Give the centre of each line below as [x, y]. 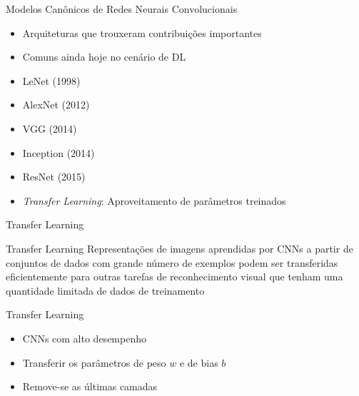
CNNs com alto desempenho [84, 338]
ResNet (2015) [54, 177]
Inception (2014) [59, 152]
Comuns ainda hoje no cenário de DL [104, 57]
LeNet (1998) [51, 80]
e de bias [199, 362]
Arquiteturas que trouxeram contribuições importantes [142, 32]
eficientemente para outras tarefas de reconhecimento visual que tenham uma [175, 276]
